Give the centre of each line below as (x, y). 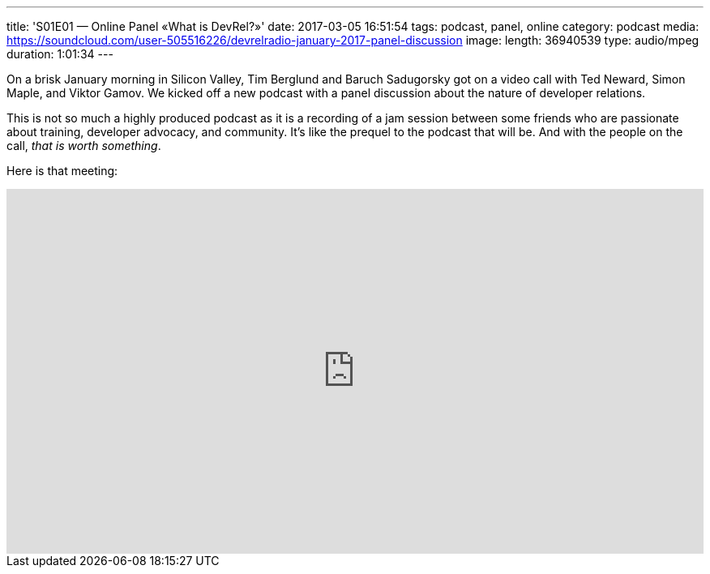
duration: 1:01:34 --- (60, 54)
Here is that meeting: (62, 171)
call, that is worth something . (84, 146)
